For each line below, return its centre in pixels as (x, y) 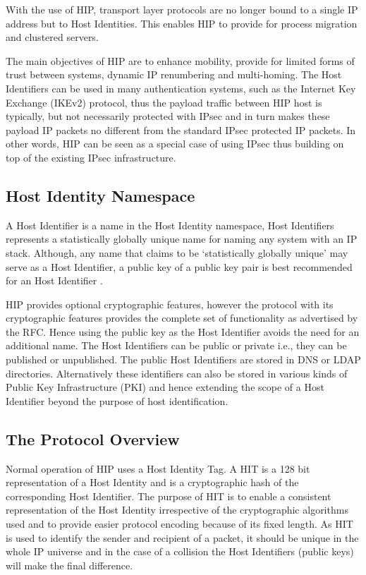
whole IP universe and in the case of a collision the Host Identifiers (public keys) (180, 551)
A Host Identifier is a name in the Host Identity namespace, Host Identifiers (170, 225)
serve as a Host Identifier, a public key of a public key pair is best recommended (179, 266)
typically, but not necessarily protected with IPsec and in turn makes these (168, 116)
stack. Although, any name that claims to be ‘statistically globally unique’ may (177, 252)
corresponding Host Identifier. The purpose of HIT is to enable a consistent (169, 496)
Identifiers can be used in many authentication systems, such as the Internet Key (181, 88)
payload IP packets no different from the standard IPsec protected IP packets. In (181, 129)
